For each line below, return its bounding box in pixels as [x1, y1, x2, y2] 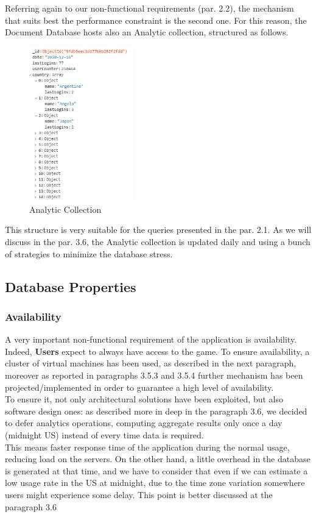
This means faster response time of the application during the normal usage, [5, 440, 290, 453]
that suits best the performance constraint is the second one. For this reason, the [5, 13, 307, 26]
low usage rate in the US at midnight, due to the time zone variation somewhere [5, 476, 305, 489]
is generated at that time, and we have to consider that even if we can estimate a [5, 464, 308, 477]
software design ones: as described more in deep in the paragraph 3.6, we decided [5, 404, 307, 417]
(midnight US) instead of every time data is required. [5, 428, 204, 441]
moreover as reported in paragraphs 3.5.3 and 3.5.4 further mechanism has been [5, 369, 303, 381]
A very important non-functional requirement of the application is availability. [5, 333, 297, 346]
